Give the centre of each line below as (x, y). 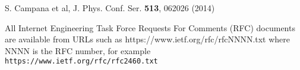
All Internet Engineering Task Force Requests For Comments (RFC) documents (150, 27)
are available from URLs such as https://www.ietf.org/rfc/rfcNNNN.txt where (148, 39)
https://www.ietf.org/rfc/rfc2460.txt (81, 61)
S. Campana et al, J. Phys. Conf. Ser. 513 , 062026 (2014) (110, 8)
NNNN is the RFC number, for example (78, 50)
